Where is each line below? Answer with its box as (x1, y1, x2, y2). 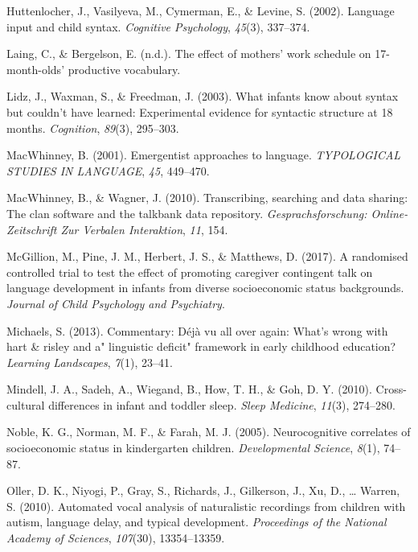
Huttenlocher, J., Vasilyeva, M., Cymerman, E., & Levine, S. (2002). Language (6, 2, 395, 19)
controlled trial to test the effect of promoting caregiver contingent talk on (6, 263, 373, 280)
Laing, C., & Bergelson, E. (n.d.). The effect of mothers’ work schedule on (6, 45, 371, 62)
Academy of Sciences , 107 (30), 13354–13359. (6, 529, 225, 546)
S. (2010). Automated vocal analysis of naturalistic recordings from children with (6, 497, 406, 514)
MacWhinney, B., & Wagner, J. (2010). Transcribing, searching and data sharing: (6, 189, 408, 206)
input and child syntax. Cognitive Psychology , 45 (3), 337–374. (6, 18, 310, 35)
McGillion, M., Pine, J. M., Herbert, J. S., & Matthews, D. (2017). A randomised (6, 248, 408, 265)
